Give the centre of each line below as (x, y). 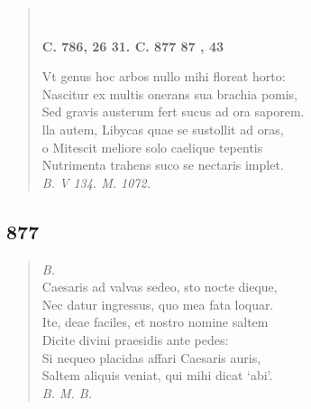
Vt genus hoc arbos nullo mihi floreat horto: (164, 76)
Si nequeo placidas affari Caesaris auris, (151, 357)
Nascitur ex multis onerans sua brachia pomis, (170, 93)
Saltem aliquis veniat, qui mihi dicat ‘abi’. (157, 375)
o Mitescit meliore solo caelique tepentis (152, 147)
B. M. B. (67, 392)
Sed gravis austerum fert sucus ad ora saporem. (173, 112)
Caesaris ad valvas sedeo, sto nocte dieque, (160, 287)
